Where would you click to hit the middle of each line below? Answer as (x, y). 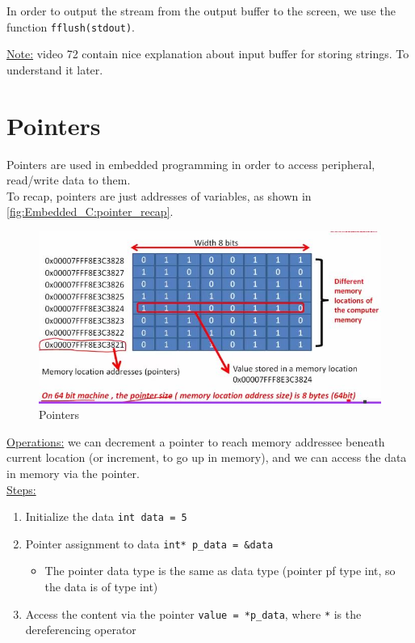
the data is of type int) (101, 587)
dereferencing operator (81, 630)
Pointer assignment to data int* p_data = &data (149, 543)
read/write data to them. (69, 180)
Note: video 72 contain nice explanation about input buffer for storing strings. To (208, 54)
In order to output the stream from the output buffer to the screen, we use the (201, 11)
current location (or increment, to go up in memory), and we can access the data (207, 457)
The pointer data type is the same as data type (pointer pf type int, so (220, 571)
